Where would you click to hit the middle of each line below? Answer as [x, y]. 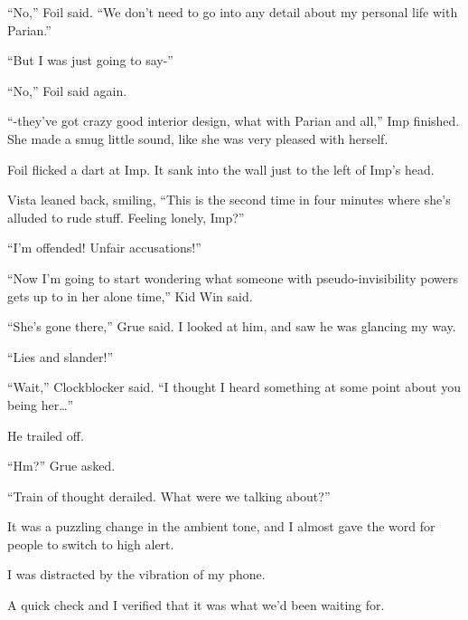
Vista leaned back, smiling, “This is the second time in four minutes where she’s [229, 200]
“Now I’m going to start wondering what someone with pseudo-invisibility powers [233, 277]
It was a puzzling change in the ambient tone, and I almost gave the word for [221, 526]
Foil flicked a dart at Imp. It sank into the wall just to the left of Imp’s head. [221, 169]
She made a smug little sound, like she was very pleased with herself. [198, 138]
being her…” [41, 404]
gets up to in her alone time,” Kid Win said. [130, 296]
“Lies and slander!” [61, 356]
